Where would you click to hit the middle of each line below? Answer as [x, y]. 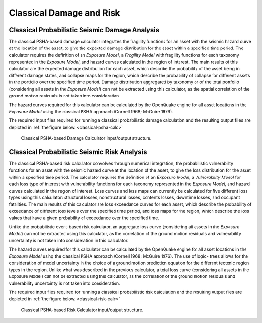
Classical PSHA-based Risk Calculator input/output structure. [82, 310]
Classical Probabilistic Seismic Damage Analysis [84, 30]
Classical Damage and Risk [65, 13]
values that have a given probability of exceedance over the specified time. [84, 218]
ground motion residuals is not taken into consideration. [65, 96]
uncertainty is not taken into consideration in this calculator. [69, 241]
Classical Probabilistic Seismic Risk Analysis [78, 152]
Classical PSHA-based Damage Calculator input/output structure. [86, 138]
